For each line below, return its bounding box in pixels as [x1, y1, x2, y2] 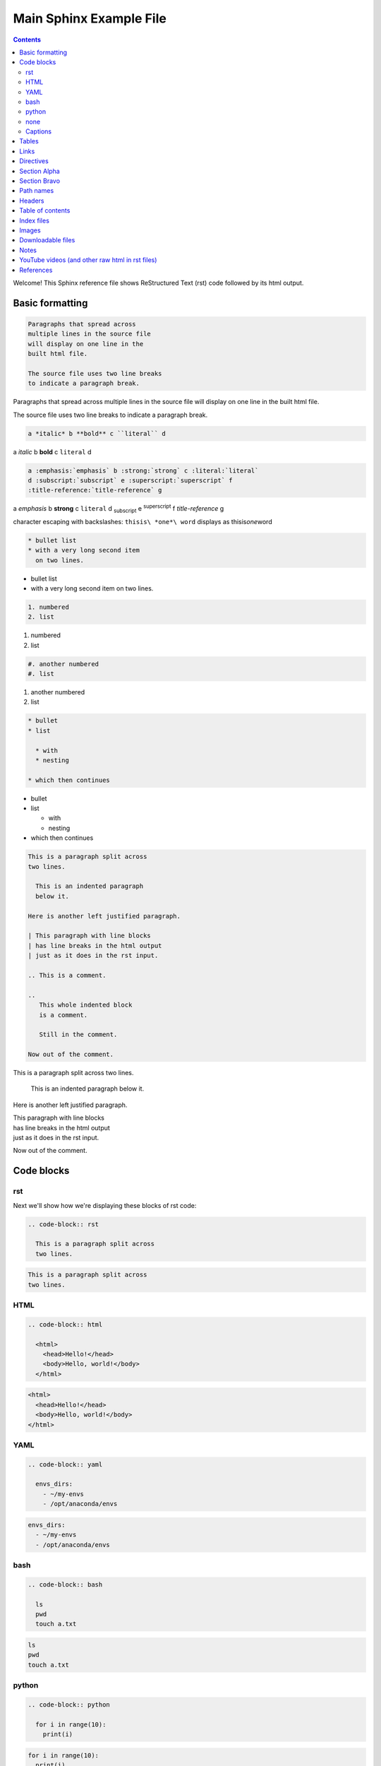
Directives [19, 157, 49, 165]
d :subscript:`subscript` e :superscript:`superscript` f [28, 476, 233, 484]
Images [19, 226, 42, 235]
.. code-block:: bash [28, 1580, 103, 1589]
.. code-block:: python [28, 1700, 111, 1709]
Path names [19, 186, 54, 195]
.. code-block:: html [28, 1320, 103, 1328]
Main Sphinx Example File [13, 11, 167, 26]
